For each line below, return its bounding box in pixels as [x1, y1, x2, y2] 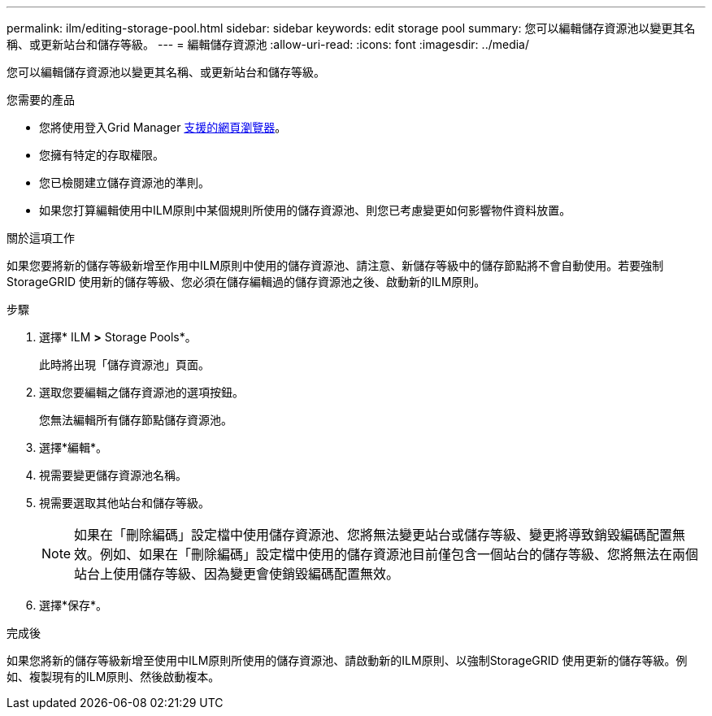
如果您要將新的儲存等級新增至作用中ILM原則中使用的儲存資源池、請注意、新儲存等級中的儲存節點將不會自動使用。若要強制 [7, 258, 664, 272]
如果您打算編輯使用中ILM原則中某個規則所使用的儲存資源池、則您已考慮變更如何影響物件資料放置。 [39, 203, 571, 217]
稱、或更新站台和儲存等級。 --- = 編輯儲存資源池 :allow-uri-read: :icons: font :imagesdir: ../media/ [7, 37, 530, 51]
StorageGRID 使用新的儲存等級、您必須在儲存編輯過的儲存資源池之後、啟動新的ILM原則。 [7, 275, 486, 289]
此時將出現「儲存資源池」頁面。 [39, 358, 210, 371]
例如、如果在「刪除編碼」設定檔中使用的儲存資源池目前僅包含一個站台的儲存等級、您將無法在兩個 [100, 546, 699, 562]
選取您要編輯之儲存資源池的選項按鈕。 [39, 385, 244, 399]
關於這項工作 [7, 231, 75, 245]
